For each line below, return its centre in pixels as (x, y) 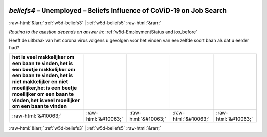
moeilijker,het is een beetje (44, 88)
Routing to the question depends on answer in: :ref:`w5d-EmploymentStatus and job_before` (103, 32)
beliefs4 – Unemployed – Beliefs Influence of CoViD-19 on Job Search (118, 11)
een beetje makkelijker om (44, 69)
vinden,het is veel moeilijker (46, 100)
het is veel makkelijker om (43, 57)
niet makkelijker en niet (40, 82)
